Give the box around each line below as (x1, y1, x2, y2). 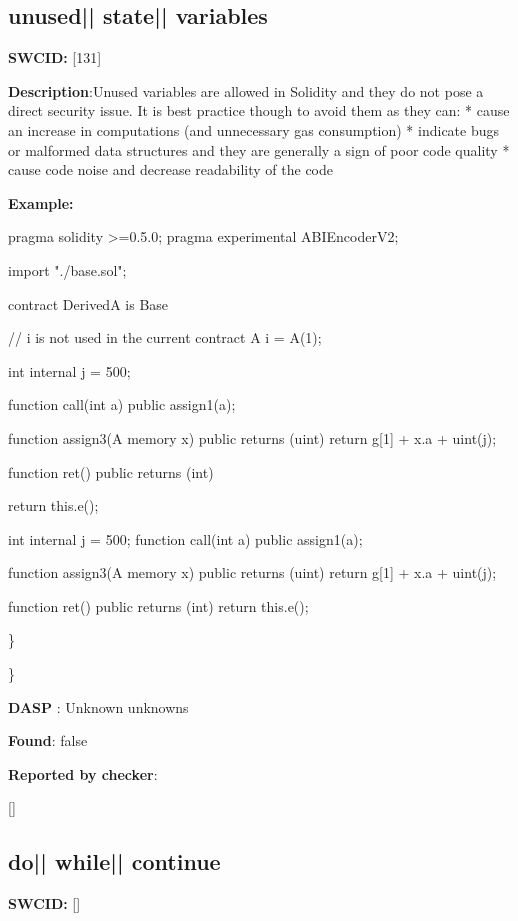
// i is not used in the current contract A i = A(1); (8, 327, 322, 348)
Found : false (8, 730, 88, 751)
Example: (8, 192, 74, 213)
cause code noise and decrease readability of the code (8, 159, 333, 180)
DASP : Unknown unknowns (8, 696, 189, 717)
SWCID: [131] (8, 47, 102, 68)
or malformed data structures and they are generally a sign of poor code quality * (8, 139, 510, 160)
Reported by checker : (8, 763, 158, 784)
